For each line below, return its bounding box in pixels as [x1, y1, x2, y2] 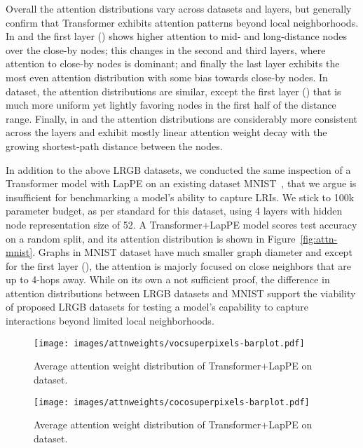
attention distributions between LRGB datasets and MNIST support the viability [6, 285, 356, 300]
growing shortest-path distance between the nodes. [6, 138, 223, 153]
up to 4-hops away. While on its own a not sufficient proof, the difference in [6, 272, 330, 287]
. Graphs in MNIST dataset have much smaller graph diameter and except [32, 245, 352, 259]
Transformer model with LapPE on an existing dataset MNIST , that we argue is [6, 176, 357, 191]
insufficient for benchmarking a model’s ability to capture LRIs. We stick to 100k [6, 189, 355, 204]
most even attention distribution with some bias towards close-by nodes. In [6, 69, 328, 84]
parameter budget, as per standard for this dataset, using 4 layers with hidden [6, 203, 343, 218]
